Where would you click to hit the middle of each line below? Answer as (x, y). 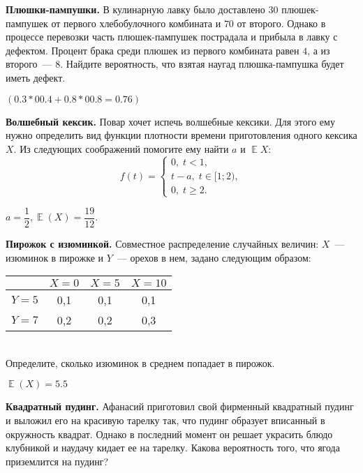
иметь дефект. (36, 77)
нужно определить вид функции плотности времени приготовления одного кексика (181, 135)
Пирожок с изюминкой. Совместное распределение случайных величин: (162, 243)
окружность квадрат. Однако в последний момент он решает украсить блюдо (169, 434)
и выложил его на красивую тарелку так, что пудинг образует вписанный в (165, 420)
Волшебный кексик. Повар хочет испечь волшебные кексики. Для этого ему (170, 121)
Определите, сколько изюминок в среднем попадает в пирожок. (140, 362)
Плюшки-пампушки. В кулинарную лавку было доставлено (135, 9)
